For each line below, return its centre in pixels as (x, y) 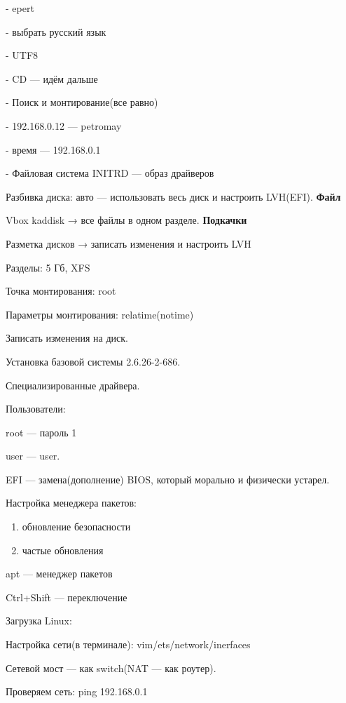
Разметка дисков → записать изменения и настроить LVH (129, 243)
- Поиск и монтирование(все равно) (82, 102)
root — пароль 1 (41, 432)
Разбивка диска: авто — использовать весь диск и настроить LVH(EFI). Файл (173, 196)
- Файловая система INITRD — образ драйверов (110, 173)
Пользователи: (36, 409)
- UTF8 (22, 55)
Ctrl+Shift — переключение (67, 597)
